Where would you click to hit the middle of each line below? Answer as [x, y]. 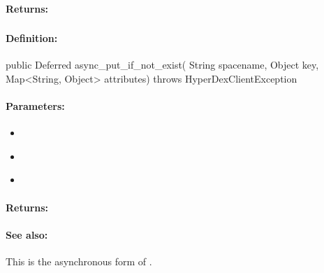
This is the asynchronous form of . [79, 261]
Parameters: [35, 106]
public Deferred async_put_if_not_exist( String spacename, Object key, [162, 65]
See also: [27, 234]
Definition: [32, 38]
